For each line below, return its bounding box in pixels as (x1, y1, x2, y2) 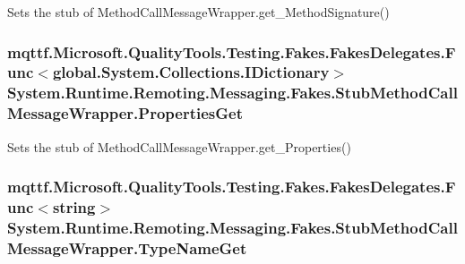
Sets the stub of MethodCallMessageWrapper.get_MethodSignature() (7, 3, 390, 21)
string (52, 196, 96, 218)
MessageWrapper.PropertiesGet (7, 102, 243, 124)
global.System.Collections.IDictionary (52, 61, 330, 83)
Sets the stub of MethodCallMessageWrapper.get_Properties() (7, 137, 351, 156)
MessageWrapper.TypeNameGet (7, 236, 247, 259)
